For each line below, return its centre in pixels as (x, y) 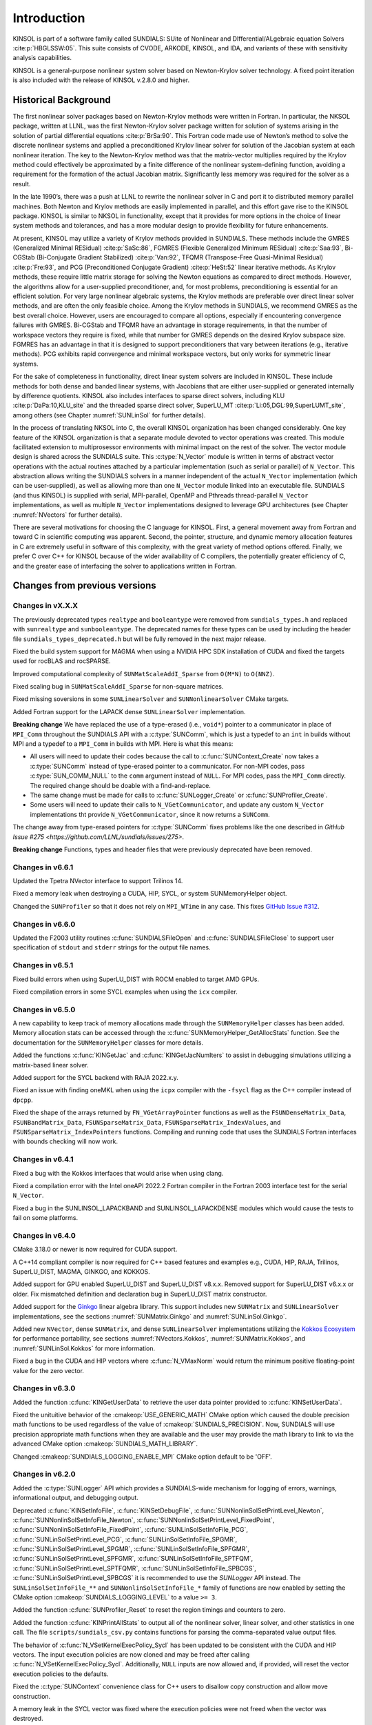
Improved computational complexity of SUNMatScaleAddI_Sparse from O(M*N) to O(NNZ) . (144, 673)
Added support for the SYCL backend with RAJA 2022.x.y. (96, 1078)
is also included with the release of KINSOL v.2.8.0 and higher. (101, 80)
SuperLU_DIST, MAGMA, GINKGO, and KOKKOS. (82, 1272)
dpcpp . (23, 1100)
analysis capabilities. (42, 58)
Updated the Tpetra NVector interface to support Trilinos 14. (98, 881)
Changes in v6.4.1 (43, 1159)
